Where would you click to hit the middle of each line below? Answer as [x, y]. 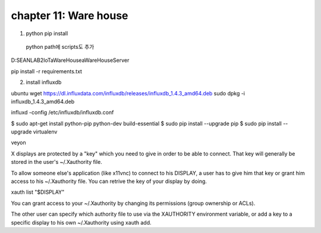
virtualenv [45, 132]
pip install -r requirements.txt [47, 71]
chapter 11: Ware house [70, 15]
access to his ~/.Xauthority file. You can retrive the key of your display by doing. [109, 181]
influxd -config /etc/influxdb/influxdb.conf [62, 113]
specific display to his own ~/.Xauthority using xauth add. [81, 222]
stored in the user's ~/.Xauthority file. [56, 162]
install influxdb [44, 82]
